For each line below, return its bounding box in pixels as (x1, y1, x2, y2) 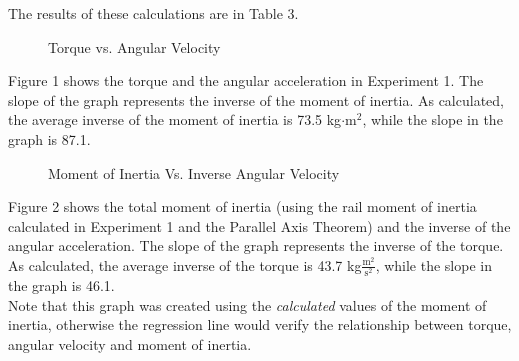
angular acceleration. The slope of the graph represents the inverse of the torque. (8, 235, 504, 256)
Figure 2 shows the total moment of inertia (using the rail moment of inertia (8, 196, 477, 217)
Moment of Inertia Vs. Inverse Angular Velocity (48, 162, 340, 183)
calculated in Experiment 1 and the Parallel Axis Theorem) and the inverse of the (8, 215, 511, 236)
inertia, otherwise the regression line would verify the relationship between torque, (8, 314, 512, 335)
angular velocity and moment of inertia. (8, 333, 252, 354)
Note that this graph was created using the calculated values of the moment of (8, 294, 487, 315)
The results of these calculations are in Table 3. (8, 3, 299, 23)
